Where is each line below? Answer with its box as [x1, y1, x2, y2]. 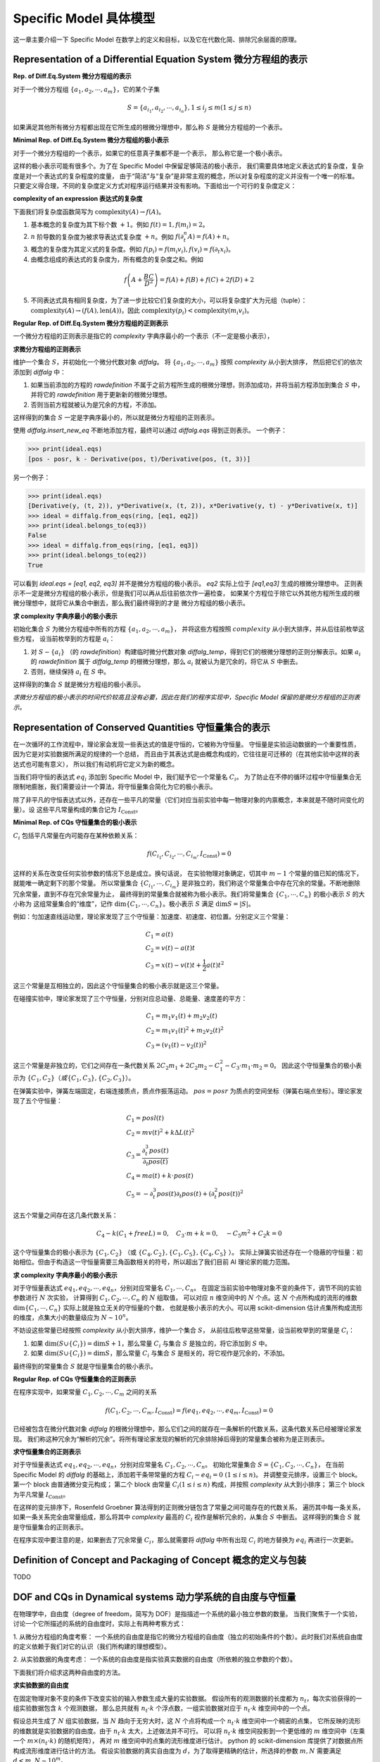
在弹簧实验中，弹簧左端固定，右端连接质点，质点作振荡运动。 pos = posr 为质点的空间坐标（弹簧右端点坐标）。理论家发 [13, 1086, 362, 1095]
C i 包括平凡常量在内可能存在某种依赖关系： [13, 831, 139, 842]
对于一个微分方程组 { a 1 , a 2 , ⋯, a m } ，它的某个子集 [13, 85, 160, 95]
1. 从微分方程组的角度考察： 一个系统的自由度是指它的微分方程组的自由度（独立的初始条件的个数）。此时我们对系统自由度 [13, 1632, 363, 1641]
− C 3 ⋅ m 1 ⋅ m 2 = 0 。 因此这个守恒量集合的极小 [224, 1061, 356, 1071]
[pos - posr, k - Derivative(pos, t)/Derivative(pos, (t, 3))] [27, 455, 251, 463]
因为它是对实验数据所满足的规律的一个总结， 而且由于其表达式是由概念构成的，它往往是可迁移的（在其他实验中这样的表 [13, 750, 360, 758]
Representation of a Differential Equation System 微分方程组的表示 [13, 54, 308, 66]
